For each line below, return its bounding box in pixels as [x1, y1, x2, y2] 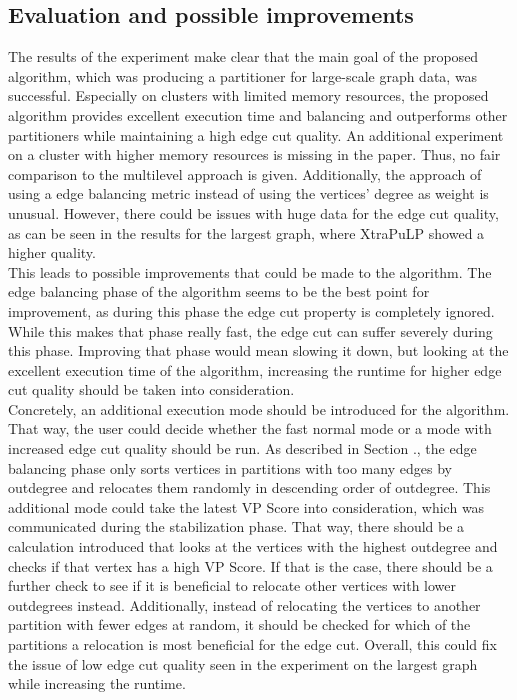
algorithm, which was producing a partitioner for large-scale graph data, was [8, 65, 478, 86]
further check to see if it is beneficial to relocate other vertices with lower [8, 575, 457, 596]
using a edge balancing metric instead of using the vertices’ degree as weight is [8, 183, 489, 204]
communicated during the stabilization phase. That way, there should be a [8, 516, 465, 537]
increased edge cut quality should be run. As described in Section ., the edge [8, 438, 477, 459]
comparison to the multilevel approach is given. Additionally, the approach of [8, 163, 482, 184]
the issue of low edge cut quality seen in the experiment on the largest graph [8, 653, 478, 674]
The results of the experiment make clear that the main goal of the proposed [8, 46, 479, 67]
